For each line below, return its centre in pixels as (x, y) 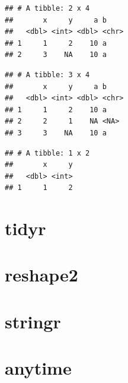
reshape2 (41, 275)
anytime (38, 368)
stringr (33, 321)
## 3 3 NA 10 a (56, 133)
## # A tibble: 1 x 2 (47, 153)
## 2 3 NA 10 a (56, 55)
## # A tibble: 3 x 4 (47, 75)
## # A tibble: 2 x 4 (47, 8)
